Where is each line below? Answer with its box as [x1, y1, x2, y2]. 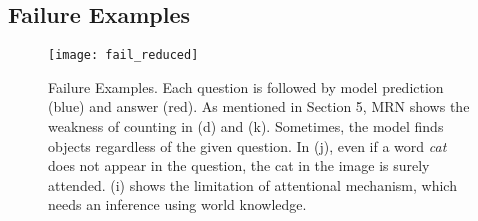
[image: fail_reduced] [48, 48, 199, 63]
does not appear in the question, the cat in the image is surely [48, 155, 430, 176]
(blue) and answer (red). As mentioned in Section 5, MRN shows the [48, 96, 470, 117]
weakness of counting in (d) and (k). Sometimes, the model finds [48, 116, 444, 137]
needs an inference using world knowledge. [48, 194, 307, 215]
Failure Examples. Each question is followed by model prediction [48, 76, 444, 97]
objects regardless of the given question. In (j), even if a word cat [48, 135, 447, 156]
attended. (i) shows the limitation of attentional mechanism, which [48, 174, 457, 195]
